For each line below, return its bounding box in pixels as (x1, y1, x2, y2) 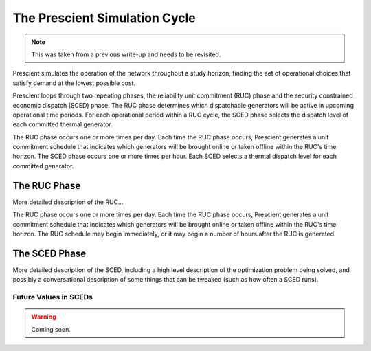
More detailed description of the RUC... (12, 198, 124, 206)
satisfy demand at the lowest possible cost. (12, 79, 135, 87)
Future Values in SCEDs (12, 292, 93, 302)
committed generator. (12, 161, 74, 170)
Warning (31, 313, 56, 321)
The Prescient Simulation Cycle (12, 10, 196, 25)
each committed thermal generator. (12, 120, 113, 128)
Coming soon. (31, 325, 71, 333)
